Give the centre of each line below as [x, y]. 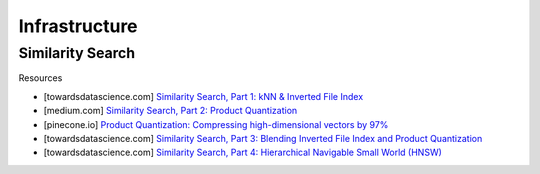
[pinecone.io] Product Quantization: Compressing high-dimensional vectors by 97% [216, 124]
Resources [40, 78]
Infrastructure [78, 26]
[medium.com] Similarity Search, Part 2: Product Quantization [170, 111]
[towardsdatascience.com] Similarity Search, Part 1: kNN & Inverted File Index [203, 96]
